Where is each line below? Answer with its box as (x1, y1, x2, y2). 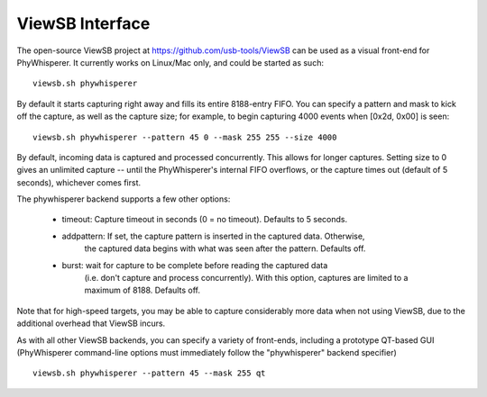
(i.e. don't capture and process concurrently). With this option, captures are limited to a (84, 273, 409, 284)
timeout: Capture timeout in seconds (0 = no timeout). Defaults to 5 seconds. (61, 214, 347, 225)
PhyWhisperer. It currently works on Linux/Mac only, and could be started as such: (16, 57, 325, 68)
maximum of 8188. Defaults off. (84, 284, 200, 296)
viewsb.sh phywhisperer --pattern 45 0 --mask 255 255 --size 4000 (32, 131, 337, 142)
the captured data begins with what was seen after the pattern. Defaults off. (84, 243, 366, 254)
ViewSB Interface (16, 14, 151, 33)
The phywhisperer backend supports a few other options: (16, 194, 231, 204)
